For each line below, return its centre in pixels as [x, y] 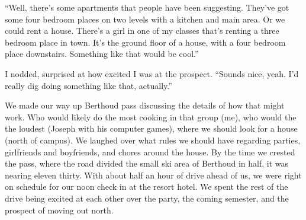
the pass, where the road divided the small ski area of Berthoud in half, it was [147, 163]
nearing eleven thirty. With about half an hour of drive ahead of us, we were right [153, 175]
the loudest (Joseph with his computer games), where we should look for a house [151, 128]
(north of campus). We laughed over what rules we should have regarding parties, [153, 140]
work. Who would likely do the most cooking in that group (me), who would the [151, 117]
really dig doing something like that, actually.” [88, 85]
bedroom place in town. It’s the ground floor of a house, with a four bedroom [145, 42]
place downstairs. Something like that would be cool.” [102, 54]
